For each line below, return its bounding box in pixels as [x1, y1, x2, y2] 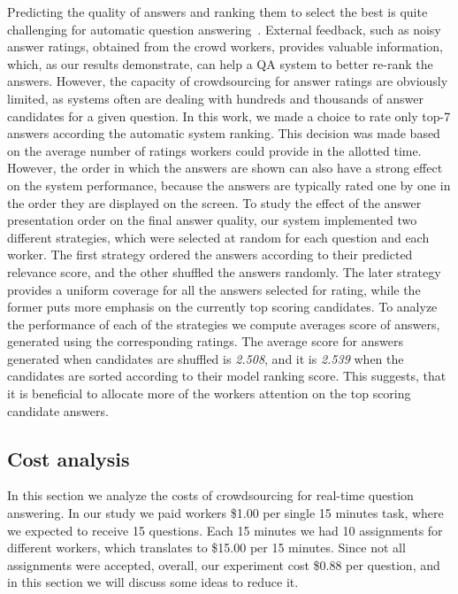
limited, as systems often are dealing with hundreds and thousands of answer [7, 89, 424, 107]
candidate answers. [7, 401, 109, 420]
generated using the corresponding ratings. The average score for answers [7, 332, 403, 351]
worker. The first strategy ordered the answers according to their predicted [7, 245, 413, 264]
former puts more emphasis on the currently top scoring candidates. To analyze [7, 297, 438, 316]
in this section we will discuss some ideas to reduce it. [7, 573, 299, 591]
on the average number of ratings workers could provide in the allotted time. [7, 141, 422, 159]
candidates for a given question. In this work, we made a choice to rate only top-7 [7, 106, 451, 125]
